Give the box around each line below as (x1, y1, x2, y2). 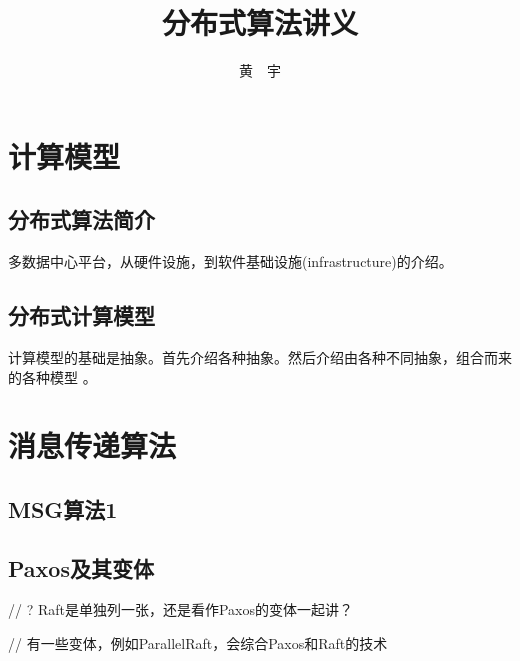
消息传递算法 (8, 425, 177, 466)
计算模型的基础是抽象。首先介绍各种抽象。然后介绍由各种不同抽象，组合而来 (8, 346, 512, 367)
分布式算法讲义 (161, 2, 358, 43)
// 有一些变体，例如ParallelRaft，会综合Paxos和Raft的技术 (8, 633, 388, 654)
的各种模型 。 (8, 366, 97, 387)
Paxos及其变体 (8, 552, 154, 583)
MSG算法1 (8, 493, 118, 524)
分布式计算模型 (8, 300, 155, 331)
